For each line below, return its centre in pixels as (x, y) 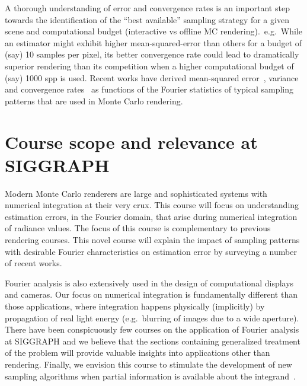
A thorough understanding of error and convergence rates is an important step (147, 8)
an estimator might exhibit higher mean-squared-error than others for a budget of (153, 42)
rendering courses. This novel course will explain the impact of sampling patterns (152, 240)
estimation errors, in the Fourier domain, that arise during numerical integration (151, 216)
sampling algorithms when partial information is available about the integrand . (150, 376)
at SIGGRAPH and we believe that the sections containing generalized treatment (153, 341)
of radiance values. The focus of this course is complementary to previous (138, 228)
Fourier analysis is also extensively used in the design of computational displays (149, 283)
